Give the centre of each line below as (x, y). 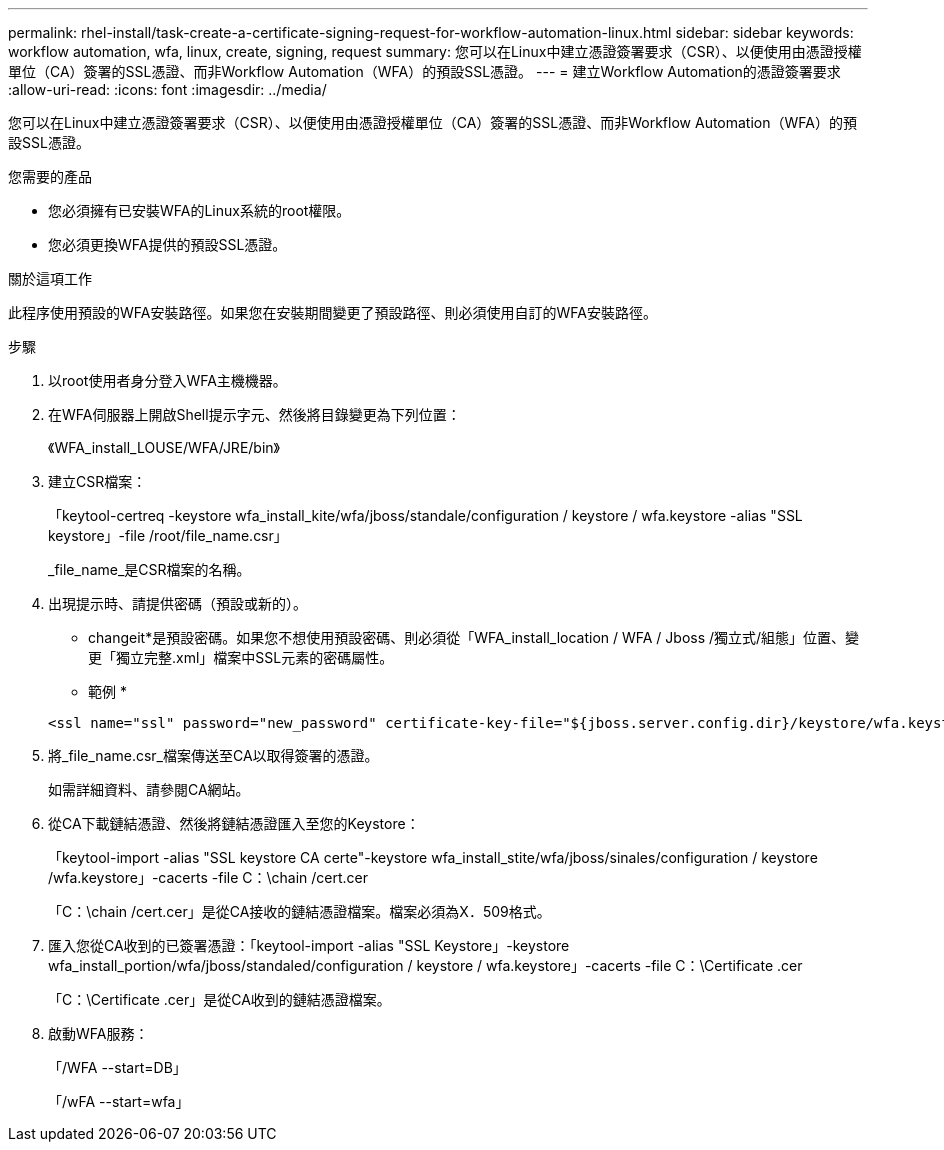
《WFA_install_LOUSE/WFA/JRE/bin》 (164, 447)
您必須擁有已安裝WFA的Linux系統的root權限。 (199, 210)
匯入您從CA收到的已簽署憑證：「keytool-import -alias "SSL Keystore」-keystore (309, 945)
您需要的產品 (50, 176)
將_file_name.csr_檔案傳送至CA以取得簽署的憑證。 (213, 755)
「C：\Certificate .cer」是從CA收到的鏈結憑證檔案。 (219, 999)
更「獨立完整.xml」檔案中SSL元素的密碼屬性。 (241, 657)
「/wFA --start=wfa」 (119, 1101)
